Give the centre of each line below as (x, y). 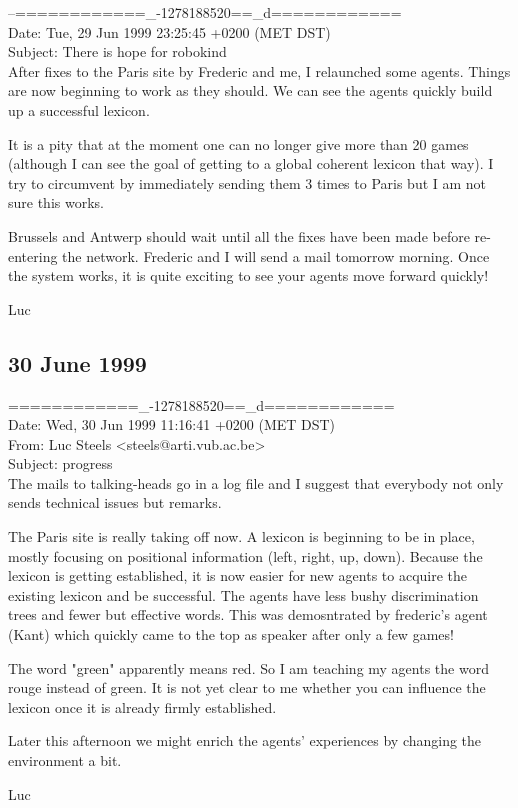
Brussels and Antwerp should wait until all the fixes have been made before (239, 235)
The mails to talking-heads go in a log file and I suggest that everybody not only (256, 482)
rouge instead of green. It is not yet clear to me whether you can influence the (247, 687)
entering (33, 255)
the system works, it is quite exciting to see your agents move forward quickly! (248, 275)
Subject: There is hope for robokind (117, 51)
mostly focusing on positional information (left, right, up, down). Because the (245, 555)
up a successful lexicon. (79, 109)
